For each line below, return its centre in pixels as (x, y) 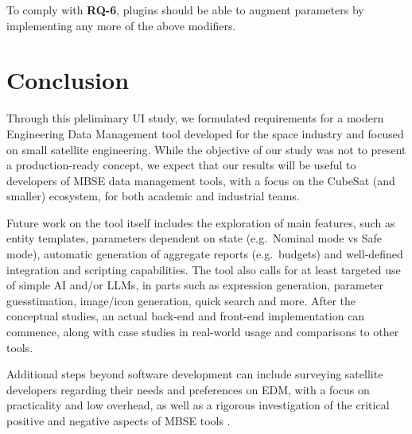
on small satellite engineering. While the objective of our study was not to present (206, 149)
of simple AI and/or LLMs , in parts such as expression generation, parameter (195, 285)
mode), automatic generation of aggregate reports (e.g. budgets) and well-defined (205, 254)
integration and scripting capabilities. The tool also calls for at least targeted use (204, 269)
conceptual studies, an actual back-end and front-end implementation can (186, 316)
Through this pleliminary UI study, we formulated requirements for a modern (195, 118)
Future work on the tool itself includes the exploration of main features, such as (201, 222)
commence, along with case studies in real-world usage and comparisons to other (203, 332)
